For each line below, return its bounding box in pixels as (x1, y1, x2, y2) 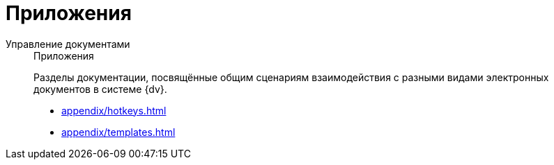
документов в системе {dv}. (33, 82, 167, 95)
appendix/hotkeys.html (61, 104, 167, 116)
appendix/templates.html (61, 125, 176, 138)
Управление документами (6, 37, 130, 50)
